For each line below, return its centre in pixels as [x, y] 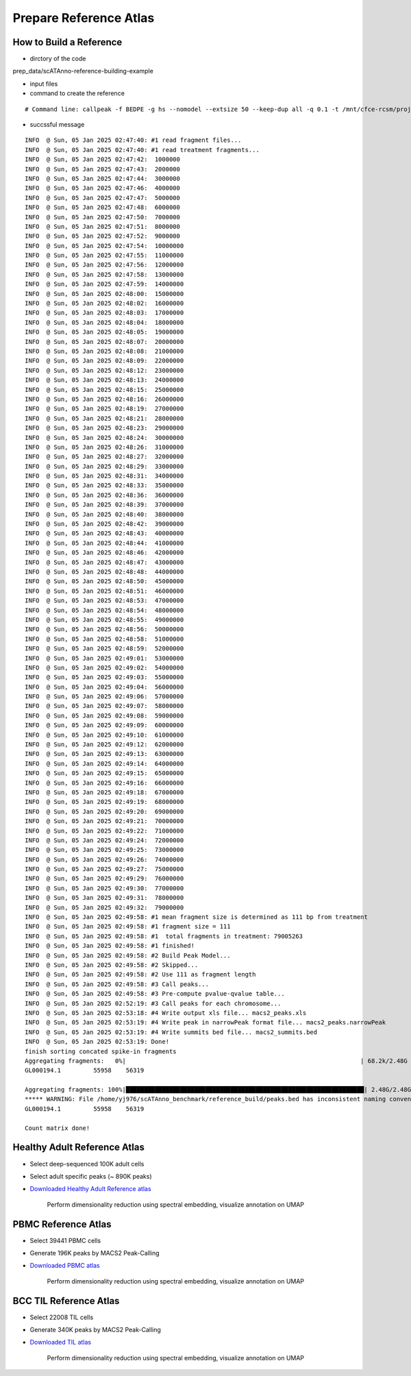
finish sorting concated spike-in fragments [101, 1051]
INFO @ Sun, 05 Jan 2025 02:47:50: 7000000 [103, 217]
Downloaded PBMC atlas [65, 1266]
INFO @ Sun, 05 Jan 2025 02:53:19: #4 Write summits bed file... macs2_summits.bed [171, 1032]
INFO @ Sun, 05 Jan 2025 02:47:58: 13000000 [104, 274]
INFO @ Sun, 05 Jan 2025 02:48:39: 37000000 [104, 505]
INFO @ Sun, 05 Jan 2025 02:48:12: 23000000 [104, 370]
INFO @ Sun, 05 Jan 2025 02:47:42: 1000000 [103, 160]
